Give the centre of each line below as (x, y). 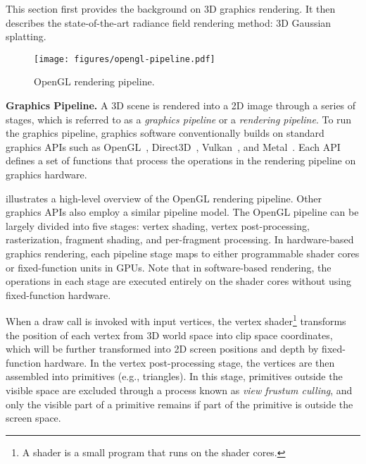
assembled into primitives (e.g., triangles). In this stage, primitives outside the (174, 376)
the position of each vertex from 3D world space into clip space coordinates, (169, 335)
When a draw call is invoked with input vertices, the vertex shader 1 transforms (176, 320)
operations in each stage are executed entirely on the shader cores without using (178, 281)
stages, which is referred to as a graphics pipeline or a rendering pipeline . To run (179, 119)
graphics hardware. (46, 174)
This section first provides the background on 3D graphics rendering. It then (171, 8)
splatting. (26, 36)
